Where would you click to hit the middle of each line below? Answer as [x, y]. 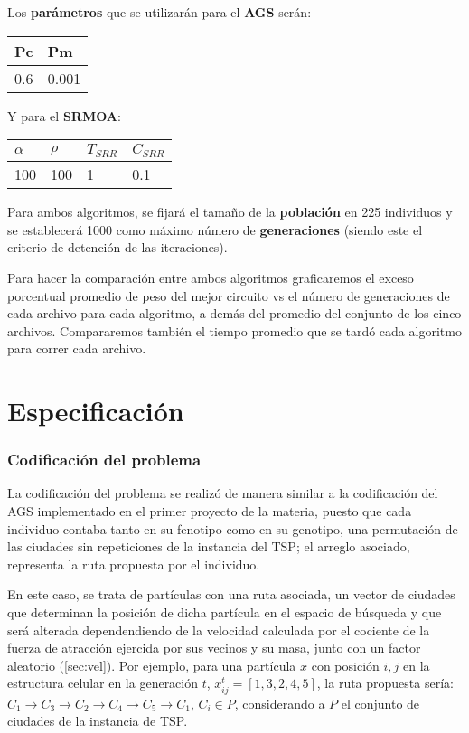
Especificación [96, 411]
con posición [345, 665]
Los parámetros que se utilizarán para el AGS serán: [159, 12]
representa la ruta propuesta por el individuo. [134, 564]
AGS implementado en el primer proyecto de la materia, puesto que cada [210, 511]
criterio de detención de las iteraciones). [117, 247]
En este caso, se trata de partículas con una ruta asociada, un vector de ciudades [231, 594]
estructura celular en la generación [103, 683]
